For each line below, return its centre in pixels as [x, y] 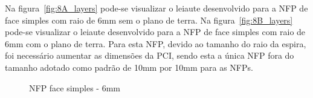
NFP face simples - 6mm [75, 87]
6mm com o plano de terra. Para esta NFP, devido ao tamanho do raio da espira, [156, 43]
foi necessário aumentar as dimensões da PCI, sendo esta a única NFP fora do [150, 55]
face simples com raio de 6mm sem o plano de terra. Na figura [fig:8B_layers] [149, 20]
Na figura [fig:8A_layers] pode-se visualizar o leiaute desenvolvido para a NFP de [156, 8]
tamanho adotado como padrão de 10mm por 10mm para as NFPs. [129, 67]
